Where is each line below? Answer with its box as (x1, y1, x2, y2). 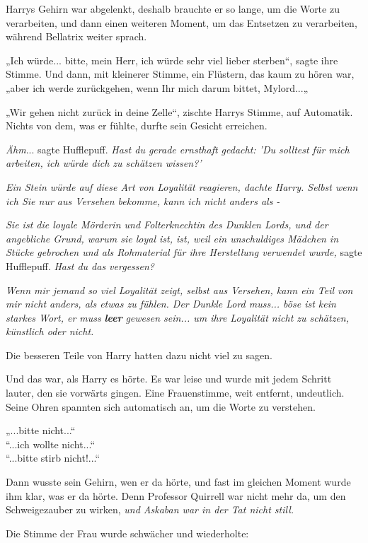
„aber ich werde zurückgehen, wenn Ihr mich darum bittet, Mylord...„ (6, 80, 309, 95)
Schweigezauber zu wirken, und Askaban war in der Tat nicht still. (6, 502, 294, 517)
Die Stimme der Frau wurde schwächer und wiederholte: (6, 525, 249, 540)
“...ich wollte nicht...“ (6, 436, 95, 451)
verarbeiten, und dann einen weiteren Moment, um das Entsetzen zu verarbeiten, (6, 15, 357, 30)
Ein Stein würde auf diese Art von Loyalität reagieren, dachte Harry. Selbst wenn (6, 179, 358, 194)
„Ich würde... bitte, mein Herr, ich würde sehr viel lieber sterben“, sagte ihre (6, 52, 338, 67)
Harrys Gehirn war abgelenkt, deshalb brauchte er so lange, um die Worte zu (6, 1, 340, 16)
